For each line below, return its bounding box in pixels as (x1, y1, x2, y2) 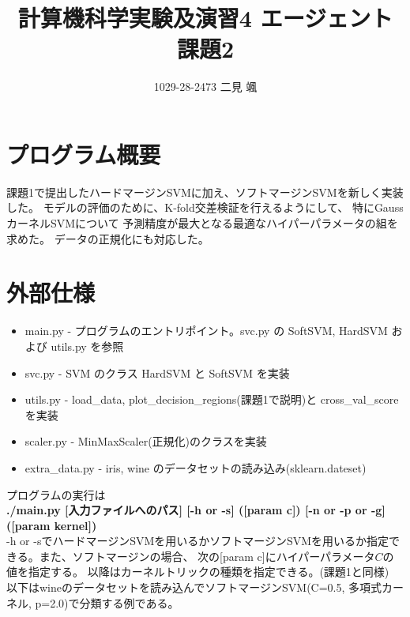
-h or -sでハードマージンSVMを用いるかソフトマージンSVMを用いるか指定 (6, 532, 389, 549)
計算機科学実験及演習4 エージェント (17, 2, 393, 34)
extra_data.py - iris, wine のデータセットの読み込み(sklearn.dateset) (24, 459, 367, 476)
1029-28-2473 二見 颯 (153, 78, 258, 95)
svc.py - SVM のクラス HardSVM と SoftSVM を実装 (24, 364, 290, 381)
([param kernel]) (6, 517, 97, 533)
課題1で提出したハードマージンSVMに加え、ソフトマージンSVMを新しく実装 (6, 183, 404, 200)
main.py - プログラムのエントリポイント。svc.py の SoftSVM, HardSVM (24, 322, 388, 339)
